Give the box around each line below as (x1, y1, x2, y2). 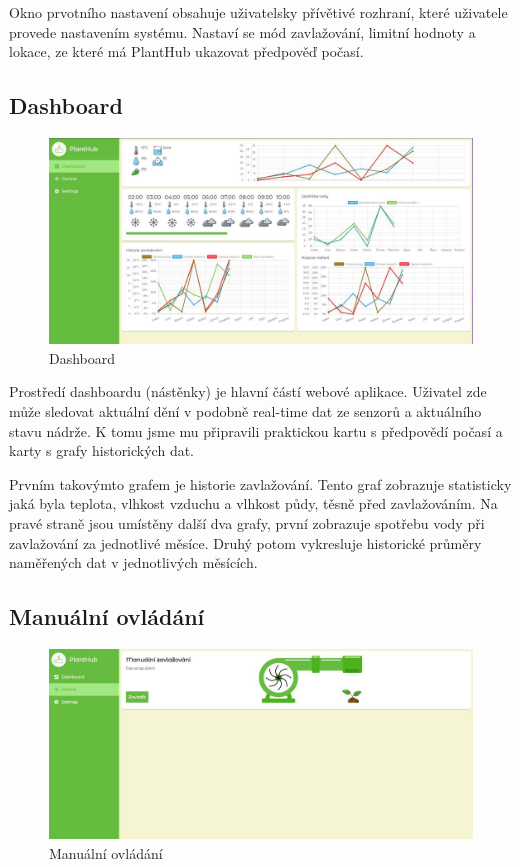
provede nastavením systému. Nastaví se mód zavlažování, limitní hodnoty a (9, 21, 476, 42)
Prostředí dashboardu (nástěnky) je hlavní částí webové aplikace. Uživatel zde (9, 381, 487, 402)
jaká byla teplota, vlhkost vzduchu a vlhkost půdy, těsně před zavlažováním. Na (9, 493, 498, 514)
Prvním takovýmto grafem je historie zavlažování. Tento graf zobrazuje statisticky (9, 473, 512, 494)
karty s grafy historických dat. (9, 440, 195, 461)
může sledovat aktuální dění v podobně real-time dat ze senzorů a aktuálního (9, 400, 482, 421)
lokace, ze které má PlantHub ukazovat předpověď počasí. (9, 41, 364, 62)
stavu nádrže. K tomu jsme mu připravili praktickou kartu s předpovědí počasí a (9, 420, 503, 441)
